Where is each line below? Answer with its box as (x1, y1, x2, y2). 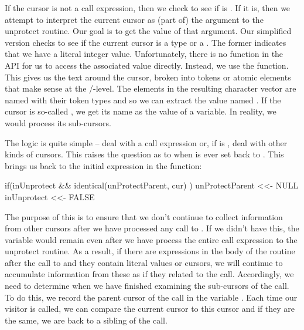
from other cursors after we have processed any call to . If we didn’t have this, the (5, 222, 299, 234)
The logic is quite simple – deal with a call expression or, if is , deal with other (5, 136, 288, 149)
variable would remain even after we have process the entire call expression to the (5, 233, 298, 245)
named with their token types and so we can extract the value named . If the (5, 93, 281, 106)
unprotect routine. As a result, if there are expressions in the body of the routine (5, 245, 295, 257)
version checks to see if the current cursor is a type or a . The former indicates (5, 36, 286, 48)
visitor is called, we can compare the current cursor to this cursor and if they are (5, 302, 295, 315)
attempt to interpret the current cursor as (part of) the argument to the (5, 13, 264, 25)
